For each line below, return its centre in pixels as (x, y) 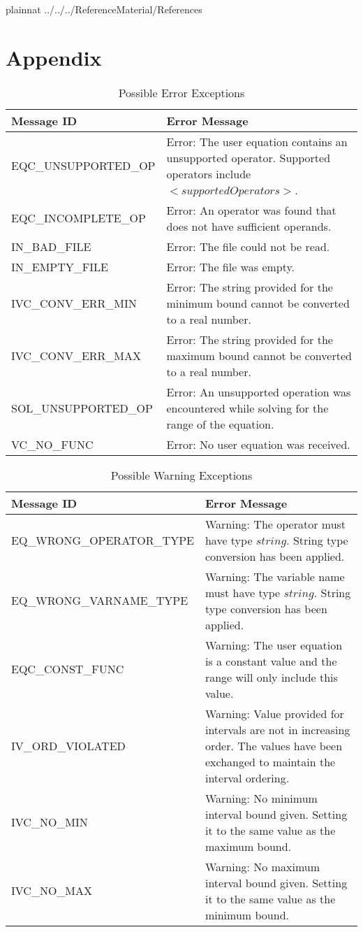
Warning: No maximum (262, 866)
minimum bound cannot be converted (258, 303)
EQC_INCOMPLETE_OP (79, 218)
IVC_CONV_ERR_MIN (74, 303)
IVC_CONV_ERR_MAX (76, 355)
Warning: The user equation (274, 645)
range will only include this (271, 677)
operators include (209, 173)
